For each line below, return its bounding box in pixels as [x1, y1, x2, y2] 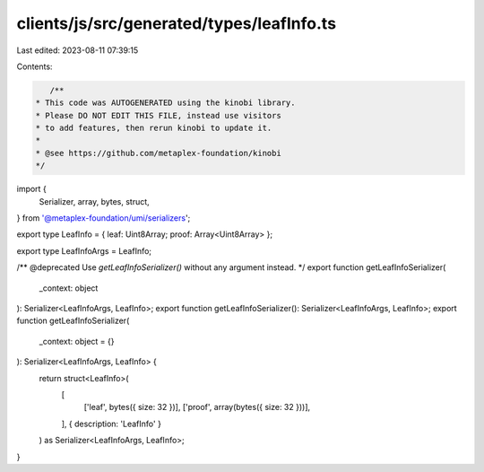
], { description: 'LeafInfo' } [61, 418, 161, 429]
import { [16, 184, 47, 195]
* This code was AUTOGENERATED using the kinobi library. [35, 98, 296, 108]
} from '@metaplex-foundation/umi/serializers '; [16, 213, 191, 223]
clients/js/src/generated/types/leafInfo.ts [16, 13, 336, 33]
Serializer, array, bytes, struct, [39, 196, 150, 206]
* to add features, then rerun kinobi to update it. [35, 123, 272, 134]
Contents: [16, 61, 53, 72]
